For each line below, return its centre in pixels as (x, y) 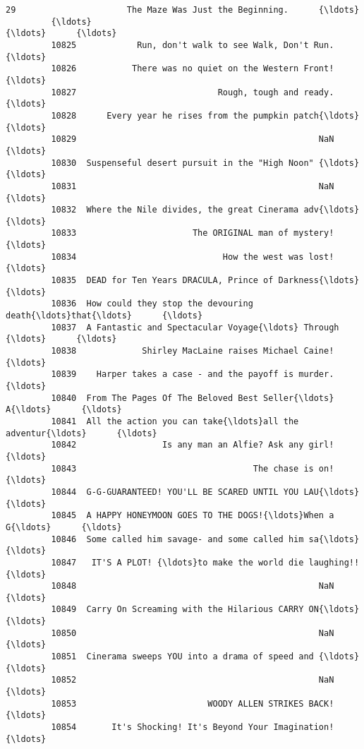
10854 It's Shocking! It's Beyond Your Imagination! (193, 727)
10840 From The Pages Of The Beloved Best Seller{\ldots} (193, 398)
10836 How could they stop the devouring (152, 304)
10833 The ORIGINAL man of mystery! (193, 233)
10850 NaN (193, 633)
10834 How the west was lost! (193, 257)
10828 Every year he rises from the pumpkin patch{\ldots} (205, 115)
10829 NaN (193, 139)
